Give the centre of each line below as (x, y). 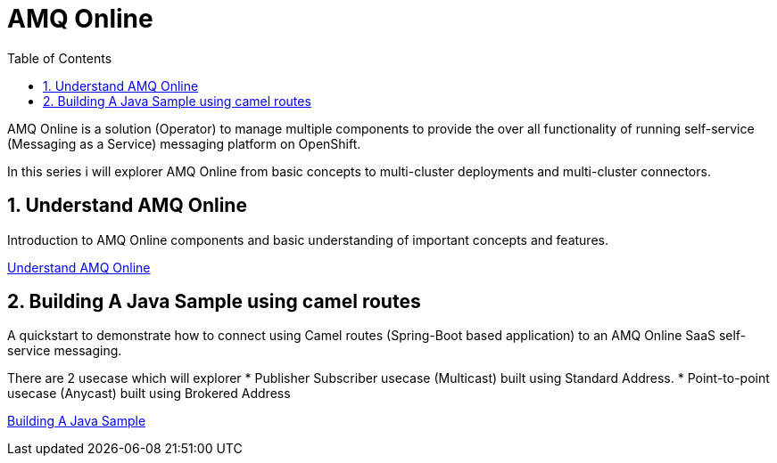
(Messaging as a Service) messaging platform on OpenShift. (184, 143)
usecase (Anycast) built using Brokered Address (149, 394)
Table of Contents (60, 58)
